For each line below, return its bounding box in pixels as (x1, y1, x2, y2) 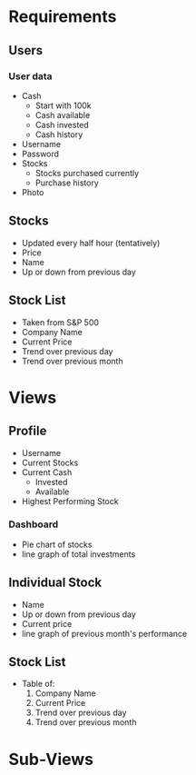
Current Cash (21, 466, 73, 478)
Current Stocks (21, 457, 79, 468)
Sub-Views (8, 749, 94, 770)
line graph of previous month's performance (21, 628, 188, 639)
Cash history (34, 129, 83, 140)
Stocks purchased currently (34, 167, 140, 178)
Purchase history (34, 177, 99, 188)
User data (8, 70, 53, 83)
